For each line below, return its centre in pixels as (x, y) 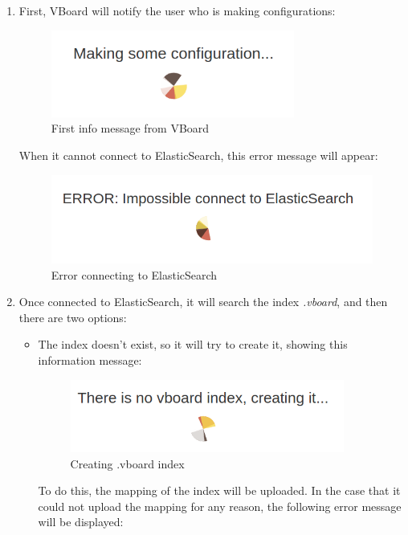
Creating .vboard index (127, 463)
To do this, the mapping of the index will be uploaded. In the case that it (219, 490)
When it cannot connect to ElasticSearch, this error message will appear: (198, 155)
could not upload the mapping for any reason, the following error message (220, 506)
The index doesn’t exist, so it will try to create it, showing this (193, 344)
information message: (90, 360)
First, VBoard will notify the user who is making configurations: (177, 10)
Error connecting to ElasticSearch (134, 274)
